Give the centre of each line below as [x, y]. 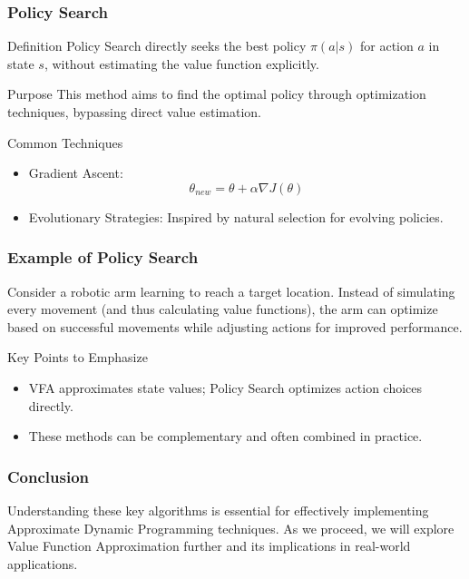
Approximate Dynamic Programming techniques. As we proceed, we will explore [231, 528]
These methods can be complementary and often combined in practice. [225, 436]
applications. [43, 563]
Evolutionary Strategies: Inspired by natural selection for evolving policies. [236, 216]
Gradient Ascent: [76, 173]
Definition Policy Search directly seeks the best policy [157, 46]
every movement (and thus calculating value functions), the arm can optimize [223, 309]
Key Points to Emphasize [78, 357]
